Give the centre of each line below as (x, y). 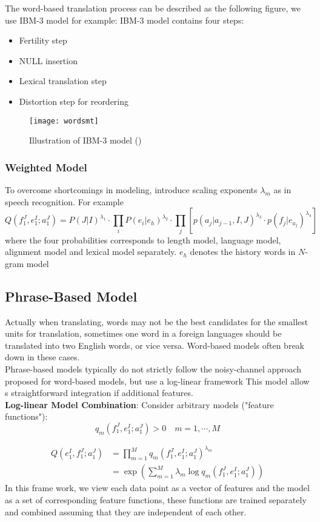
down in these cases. (42, 357)
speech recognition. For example (64, 201)
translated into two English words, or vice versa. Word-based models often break (155, 345)
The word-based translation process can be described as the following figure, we (153, 8)
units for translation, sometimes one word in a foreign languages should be (143, 333)
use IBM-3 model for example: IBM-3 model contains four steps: (125, 20)
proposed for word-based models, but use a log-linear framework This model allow (157, 381)
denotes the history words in (243, 252)
